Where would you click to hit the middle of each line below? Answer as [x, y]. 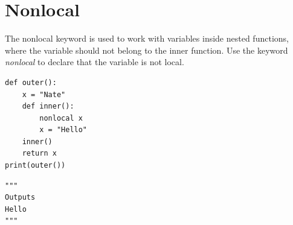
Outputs [20, 198]
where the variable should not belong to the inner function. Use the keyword [146, 50]
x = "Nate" [44, 94]
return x [39, 154]
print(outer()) [35, 166]
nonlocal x [61, 118]
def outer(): [31, 82]
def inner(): [48, 106]
